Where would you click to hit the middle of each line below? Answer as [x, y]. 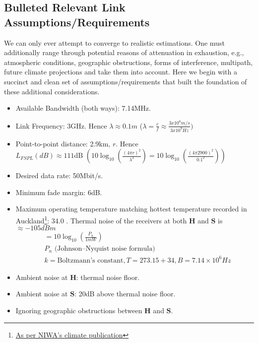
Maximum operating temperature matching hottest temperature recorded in [131, 209]
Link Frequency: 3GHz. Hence [61, 125]
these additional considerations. [52, 91]
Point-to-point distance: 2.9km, [63, 143]
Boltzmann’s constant [90, 260]
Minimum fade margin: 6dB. [59, 192]
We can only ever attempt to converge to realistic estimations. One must [114, 42]
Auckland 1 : [32, 219]
